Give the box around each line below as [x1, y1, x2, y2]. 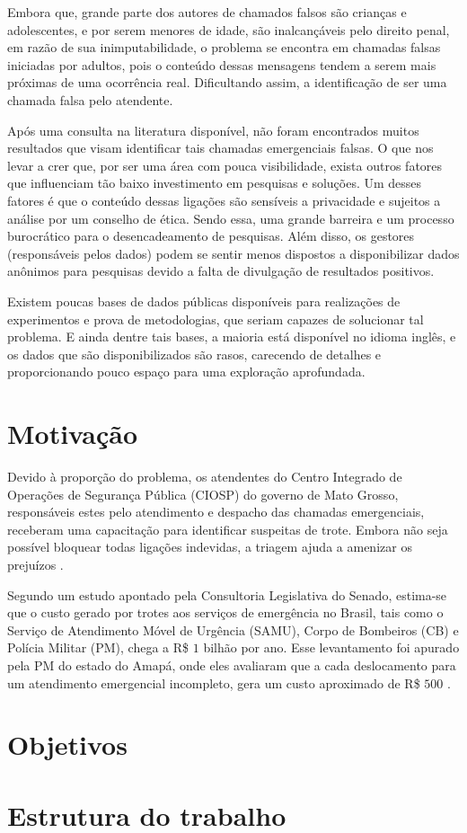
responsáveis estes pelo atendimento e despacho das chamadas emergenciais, [7, 502, 425, 521]
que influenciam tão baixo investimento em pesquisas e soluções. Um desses [7, 173, 422, 192]
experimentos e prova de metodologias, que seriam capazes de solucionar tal [7, 309, 424, 328]
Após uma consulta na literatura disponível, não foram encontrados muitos [7, 120, 419, 139]
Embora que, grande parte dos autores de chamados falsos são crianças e [7, 3, 407, 21]
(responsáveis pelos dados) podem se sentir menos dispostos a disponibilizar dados [7, 244, 460, 262]
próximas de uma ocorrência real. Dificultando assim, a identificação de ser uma [7, 73, 447, 92]
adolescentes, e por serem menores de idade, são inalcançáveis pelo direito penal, [7, 20, 450, 39]
